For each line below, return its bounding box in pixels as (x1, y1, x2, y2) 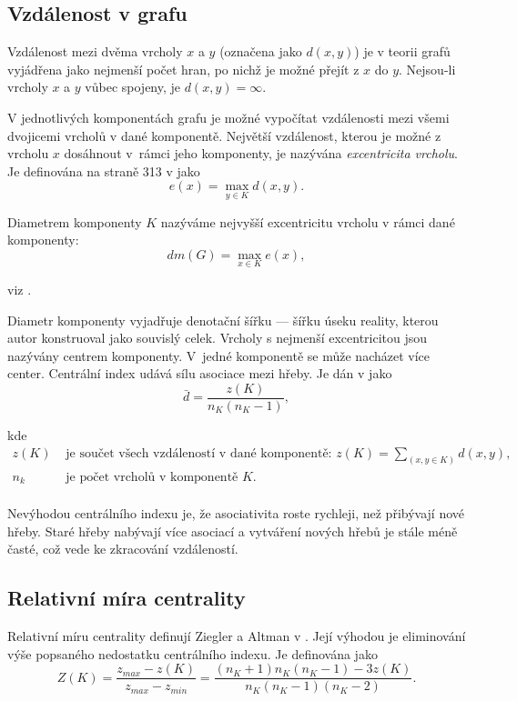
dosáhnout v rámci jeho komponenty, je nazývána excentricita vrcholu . (64, 144, 458, 163)
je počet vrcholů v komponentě (66, 470, 238, 484)
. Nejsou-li (399, 59, 456, 78)
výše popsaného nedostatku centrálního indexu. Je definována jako (7, 644, 378, 663)
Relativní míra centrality (7, 584, 246, 612)
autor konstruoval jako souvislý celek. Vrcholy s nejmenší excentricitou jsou (7, 328, 428, 347)
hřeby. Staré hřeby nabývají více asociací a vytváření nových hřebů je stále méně (7, 521, 458, 540)
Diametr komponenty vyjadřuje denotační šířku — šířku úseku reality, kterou (7, 310, 439, 329)
